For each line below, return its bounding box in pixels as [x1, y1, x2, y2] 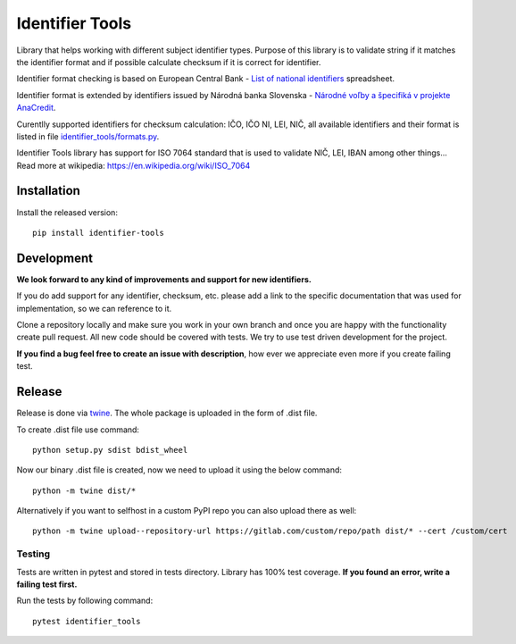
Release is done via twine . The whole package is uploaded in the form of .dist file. [16, 407, 318, 419]
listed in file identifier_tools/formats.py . [16, 130, 160, 142]
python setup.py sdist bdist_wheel [32, 445, 188, 455]
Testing [16, 548, 51, 560]
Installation [16, 183, 80, 198]
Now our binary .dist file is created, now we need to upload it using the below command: [16, 464, 343, 475]
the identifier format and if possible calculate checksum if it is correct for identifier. [16, 56, 321, 67]
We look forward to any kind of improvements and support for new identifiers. [16, 273, 312, 285]
